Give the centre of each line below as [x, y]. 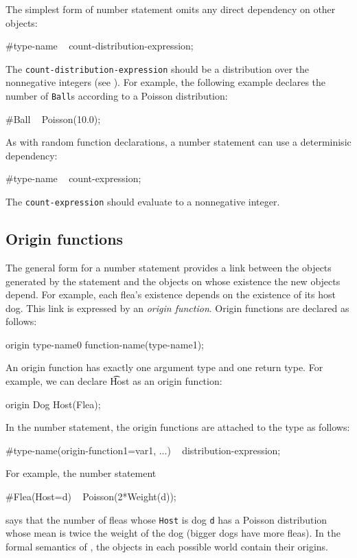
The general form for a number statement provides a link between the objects [169, 267]
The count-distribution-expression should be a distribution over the [157, 68]
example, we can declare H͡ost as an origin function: [114, 381]
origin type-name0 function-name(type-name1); [105, 344]
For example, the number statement [81, 473]
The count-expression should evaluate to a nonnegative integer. [143, 202]
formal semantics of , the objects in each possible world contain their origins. [167, 546]
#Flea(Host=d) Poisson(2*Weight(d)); [91, 496]
